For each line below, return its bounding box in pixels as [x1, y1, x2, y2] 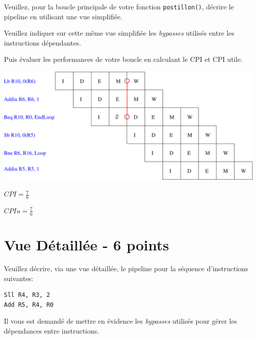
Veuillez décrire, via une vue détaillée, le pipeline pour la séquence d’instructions [4, 263, 248, 273]
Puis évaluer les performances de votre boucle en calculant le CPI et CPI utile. [4, 54, 243, 64]
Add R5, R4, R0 [4, 301, 54, 308]
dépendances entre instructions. [4, 325, 99, 336]
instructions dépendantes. [4, 37, 81, 48]
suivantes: [4, 273, 34, 283]
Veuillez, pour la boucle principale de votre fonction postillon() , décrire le [4, 1, 234, 11]
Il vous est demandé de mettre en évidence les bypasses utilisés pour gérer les [4, 316, 237, 326]
